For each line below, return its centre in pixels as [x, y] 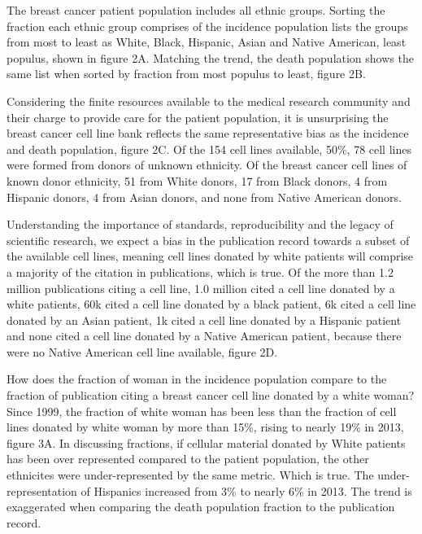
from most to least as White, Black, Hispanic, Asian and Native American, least [207, 42]
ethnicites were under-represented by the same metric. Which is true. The [190, 475]
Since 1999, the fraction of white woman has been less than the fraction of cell [202, 411]
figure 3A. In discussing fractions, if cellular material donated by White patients [206, 442]
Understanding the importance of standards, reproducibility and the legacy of [200, 224]
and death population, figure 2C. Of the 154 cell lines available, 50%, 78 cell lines [209, 149]
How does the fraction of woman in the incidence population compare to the [197, 379]
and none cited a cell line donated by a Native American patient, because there [204, 336]
